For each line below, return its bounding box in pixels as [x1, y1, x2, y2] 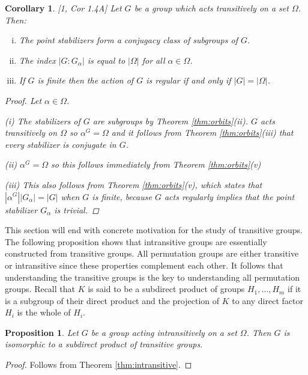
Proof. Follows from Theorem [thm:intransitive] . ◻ [5, 358, 192, 371]
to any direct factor [232, 294, 303, 306]
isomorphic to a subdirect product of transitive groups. [5, 338, 203, 350]
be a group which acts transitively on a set [134, 2, 289, 14]
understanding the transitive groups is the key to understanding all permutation [5, 270, 300, 283]
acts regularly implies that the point [164, 190, 295, 203]
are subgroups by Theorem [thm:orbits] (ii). [92, 114, 248, 127]
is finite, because [92, 190, 152, 203]
